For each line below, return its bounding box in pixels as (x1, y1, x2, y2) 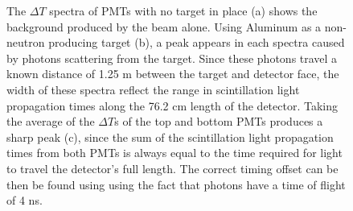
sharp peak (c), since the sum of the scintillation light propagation (6, 128, 334, 145)
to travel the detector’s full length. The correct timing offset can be (6, 159, 339, 176)
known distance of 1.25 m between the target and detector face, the (6, 65, 339, 82)
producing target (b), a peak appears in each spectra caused (48, 34, 345, 51)
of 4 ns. (6, 192, 43, 209)
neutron (6, 34, 45, 51)
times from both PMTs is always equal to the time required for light (6, 144, 343, 161)
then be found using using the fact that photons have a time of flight (6, 176, 346, 192)
